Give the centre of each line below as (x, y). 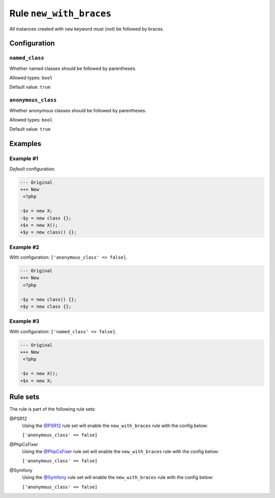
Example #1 (24, 159)
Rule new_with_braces (60, 13)
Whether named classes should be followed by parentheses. (73, 68)
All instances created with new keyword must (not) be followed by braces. (87, 29)
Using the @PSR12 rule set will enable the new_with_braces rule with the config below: (115, 426)
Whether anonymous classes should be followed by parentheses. (78, 110)
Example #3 (24, 321)
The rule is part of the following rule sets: (53, 409)
